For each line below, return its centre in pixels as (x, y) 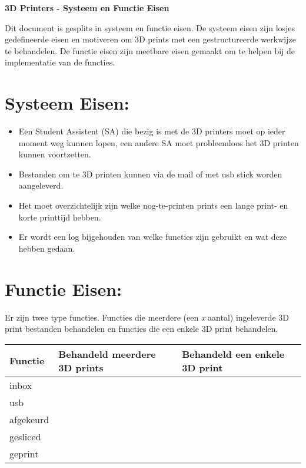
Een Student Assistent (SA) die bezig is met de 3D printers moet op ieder (152, 131)
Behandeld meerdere (107, 354)
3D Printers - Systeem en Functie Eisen (87, 8)
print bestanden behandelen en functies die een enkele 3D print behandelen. (142, 329)
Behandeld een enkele (233, 354)
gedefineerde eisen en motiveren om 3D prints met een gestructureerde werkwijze (150, 39)
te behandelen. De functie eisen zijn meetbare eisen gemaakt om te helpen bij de (150, 50)
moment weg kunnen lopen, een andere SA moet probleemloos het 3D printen (159, 142)
